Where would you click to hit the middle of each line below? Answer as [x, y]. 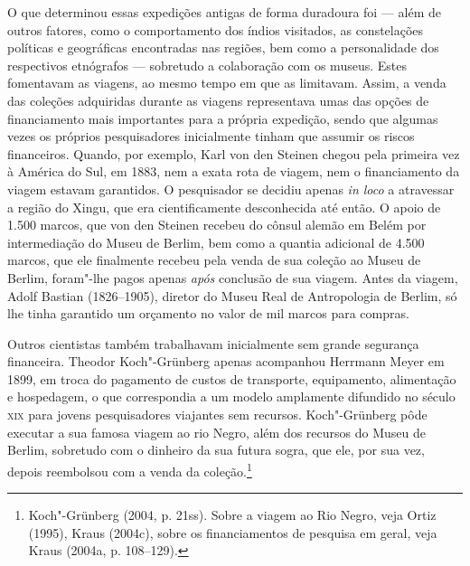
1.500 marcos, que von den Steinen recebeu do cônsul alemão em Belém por [217, 225]
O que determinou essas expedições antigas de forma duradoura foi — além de [225, 12]
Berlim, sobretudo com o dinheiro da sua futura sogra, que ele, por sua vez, [216, 450]
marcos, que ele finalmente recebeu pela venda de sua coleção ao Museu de [214, 260]
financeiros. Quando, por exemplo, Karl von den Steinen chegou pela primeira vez [234, 153]
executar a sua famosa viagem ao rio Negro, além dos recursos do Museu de [216, 432]
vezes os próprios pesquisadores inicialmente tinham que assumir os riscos [211, 136]
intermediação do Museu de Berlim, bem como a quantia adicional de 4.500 [216, 242]
